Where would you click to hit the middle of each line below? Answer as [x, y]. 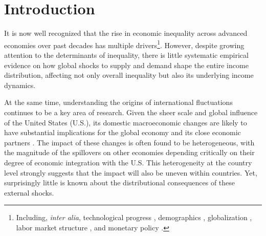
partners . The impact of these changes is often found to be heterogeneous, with [129, 142]
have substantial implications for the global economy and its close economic [123, 132]
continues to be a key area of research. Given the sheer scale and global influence [131, 112]
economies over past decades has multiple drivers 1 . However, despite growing [124, 44]
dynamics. [20, 85]
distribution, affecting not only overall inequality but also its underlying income [129, 75]
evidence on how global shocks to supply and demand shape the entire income [126, 65]
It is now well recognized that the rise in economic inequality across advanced [126, 33]
